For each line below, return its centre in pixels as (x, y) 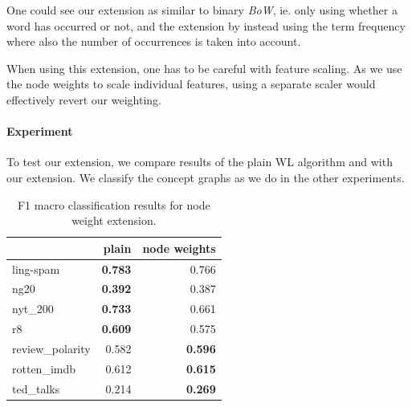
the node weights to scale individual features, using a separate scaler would (191, 84)
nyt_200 (33, 309)
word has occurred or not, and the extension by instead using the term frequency (206, 25)
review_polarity (51, 348)
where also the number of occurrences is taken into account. (154, 41)
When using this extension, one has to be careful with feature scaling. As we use (204, 68)
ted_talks (36, 388)
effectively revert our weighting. (84, 99)
